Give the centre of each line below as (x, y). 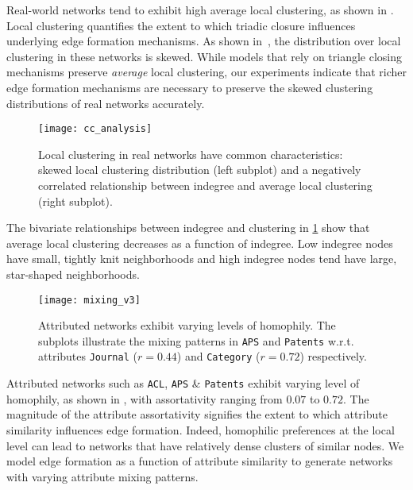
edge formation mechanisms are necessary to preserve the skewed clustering (190, 87)
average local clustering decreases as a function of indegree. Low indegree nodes (200, 243)
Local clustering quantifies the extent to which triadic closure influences (181, 25)
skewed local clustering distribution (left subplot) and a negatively (200, 170)
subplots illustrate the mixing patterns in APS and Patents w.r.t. (196, 340)
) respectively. (333, 356)
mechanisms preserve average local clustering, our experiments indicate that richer (207, 72)
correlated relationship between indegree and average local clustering (205, 185)
